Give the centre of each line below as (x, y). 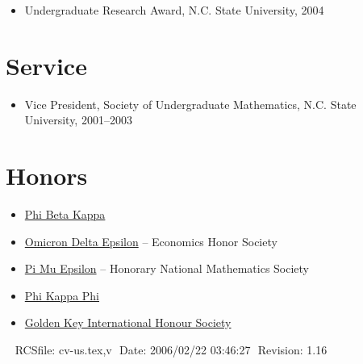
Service (46, 65)
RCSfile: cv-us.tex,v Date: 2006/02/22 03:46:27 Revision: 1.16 (171, 349)
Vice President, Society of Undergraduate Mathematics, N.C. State (190, 104)
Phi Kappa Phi (62, 295)
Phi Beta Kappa (65, 214)
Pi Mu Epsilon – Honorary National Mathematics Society (167, 268)
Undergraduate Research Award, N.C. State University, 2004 (174, 10)
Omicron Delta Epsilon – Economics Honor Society (151, 241)
